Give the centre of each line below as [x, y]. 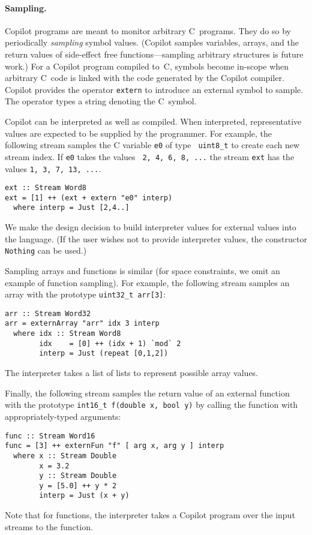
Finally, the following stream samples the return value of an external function [147, 393]
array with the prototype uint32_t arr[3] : [85, 294]
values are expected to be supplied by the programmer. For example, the [139, 133]
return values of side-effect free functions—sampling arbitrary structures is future [154, 54]
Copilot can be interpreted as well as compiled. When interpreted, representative [153, 121]
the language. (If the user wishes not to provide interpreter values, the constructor [156, 238]
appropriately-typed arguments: [63, 416]
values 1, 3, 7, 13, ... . [53, 168]
